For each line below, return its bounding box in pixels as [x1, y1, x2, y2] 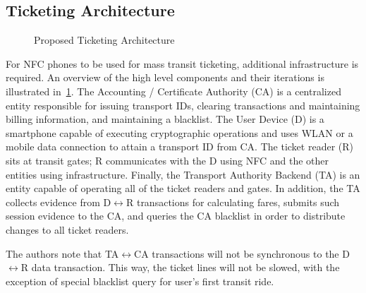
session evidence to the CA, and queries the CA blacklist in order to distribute [6, 208, 346, 223]
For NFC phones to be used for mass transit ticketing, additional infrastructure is [6, 56, 359, 71]
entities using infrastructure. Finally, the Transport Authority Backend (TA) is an [6, 167, 360, 181]
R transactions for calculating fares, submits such [126, 194, 340, 209]
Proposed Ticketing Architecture [34, 32, 175, 47]
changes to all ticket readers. [6, 222, 129, 237]
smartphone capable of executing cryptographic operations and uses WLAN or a [6, 125, 353, 140]
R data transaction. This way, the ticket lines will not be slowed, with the [20, 260, 340, 275]
